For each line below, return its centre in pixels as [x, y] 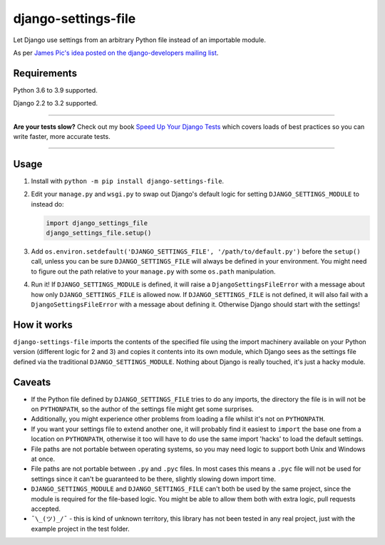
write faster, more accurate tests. [62, 137]
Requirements [45, 73]
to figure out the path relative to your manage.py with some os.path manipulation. [153, 271]
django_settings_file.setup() [99, 233]
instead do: [47, 204]
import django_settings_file [97, 223]
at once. [43, 459]
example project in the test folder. [80, 529]
